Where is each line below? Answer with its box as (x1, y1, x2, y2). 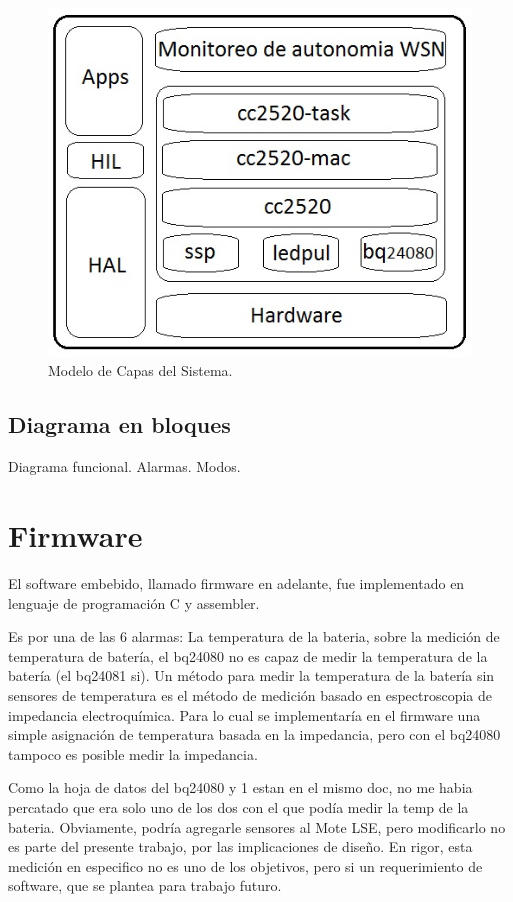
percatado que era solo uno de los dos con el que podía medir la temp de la (8, 796, 469, 817)
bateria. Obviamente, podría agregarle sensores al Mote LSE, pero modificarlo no (8, 816, 506, 837)
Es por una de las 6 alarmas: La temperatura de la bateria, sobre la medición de (8, 626, 500, 647)
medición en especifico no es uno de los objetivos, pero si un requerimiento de (8, 855, 483, 876)
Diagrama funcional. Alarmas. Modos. (8, 456, 241, 477)
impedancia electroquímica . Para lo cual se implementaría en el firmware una (8, 704, 481, 725)
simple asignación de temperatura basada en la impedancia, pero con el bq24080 (8, 724, 501, 745)
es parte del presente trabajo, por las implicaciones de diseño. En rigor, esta (8, 836, 473, 857)
